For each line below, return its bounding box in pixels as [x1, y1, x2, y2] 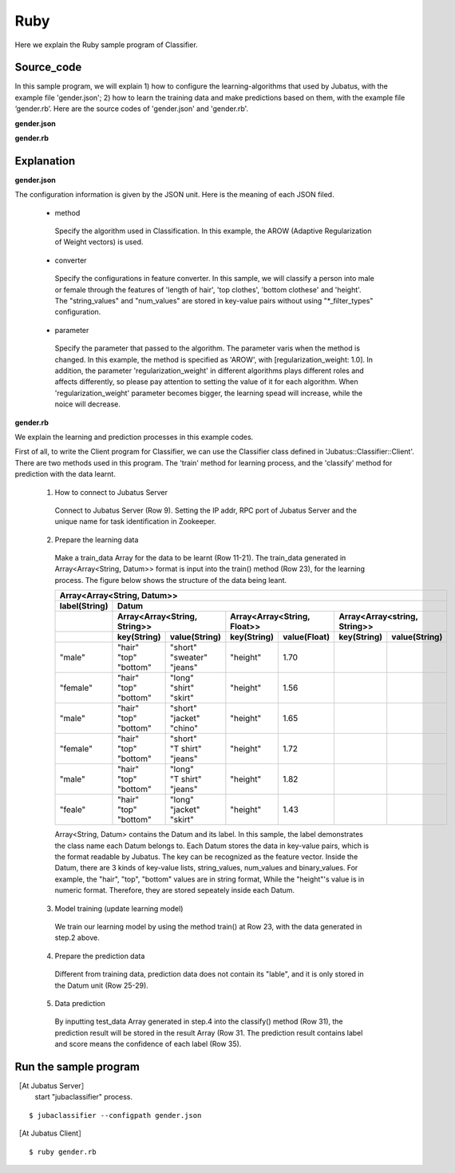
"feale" [59, 804, 86, 815]
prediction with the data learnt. [14, 470, 116, 479]
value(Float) [282, 632, 330, 643]
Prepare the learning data [54, 535, 139, 545]
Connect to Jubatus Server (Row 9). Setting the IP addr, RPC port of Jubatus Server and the [54, 505, 357, 515]
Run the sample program [14, 1060, 140, 1073]
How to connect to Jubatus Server [54, 487, 168, 497]
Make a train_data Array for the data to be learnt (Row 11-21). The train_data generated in [54, 553, 346, 563]
